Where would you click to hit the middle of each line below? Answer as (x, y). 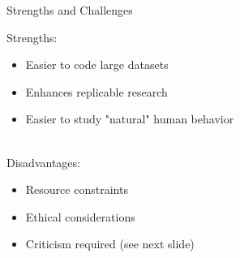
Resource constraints (77, 189)
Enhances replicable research (96, 91)
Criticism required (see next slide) (110, 244)
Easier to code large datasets (97, 64)
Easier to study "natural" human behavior (130, 119)
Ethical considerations (80, 216)
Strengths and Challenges (70, 10)
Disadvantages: (43, 162)
